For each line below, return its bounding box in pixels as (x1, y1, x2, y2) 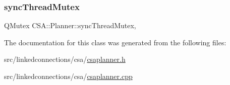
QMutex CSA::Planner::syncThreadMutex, (4, 20, 136, 31)
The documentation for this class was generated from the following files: (4, 37, 226, 47)
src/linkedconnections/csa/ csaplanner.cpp (4, 71, 133, 81)
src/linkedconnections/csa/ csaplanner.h (4, 54, 126, 64)
